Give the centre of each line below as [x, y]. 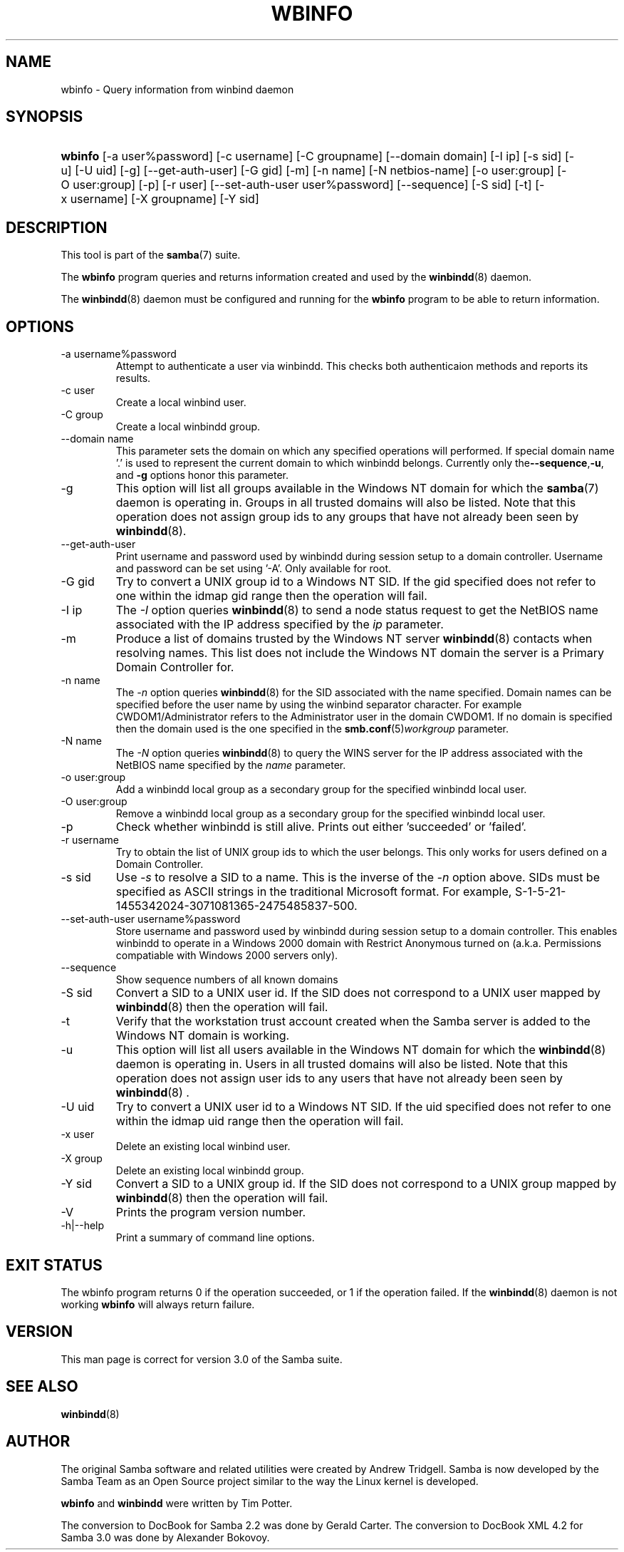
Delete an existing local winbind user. [203, 1147]
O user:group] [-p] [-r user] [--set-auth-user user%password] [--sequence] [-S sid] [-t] [296, 185]
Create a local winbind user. [181, 403]
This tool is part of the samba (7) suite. [151, 255]
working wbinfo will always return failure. [158, 1304]
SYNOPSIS [45, 117]
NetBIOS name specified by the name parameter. [231, 765]
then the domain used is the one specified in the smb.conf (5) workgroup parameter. [312, 729]
